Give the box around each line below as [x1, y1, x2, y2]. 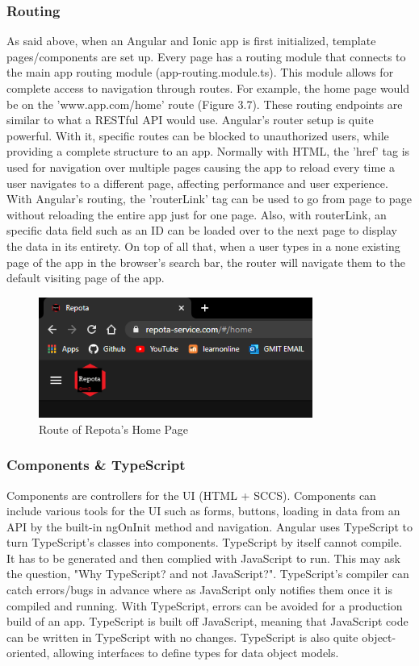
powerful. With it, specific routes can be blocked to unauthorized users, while [6, 127, 389, 144]
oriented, [6, 644, 50, 661]
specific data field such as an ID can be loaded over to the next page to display [6, 222, 397, 239]
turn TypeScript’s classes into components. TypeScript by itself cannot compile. [6, 534, 402, 551]
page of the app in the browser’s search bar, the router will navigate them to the [6, 253, 405, 270]
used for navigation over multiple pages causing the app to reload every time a [6, 158, 396, 175]
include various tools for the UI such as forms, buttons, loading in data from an [6, 502, 400, 519]
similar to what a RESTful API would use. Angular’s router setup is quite [6, 111, 374, 128]
